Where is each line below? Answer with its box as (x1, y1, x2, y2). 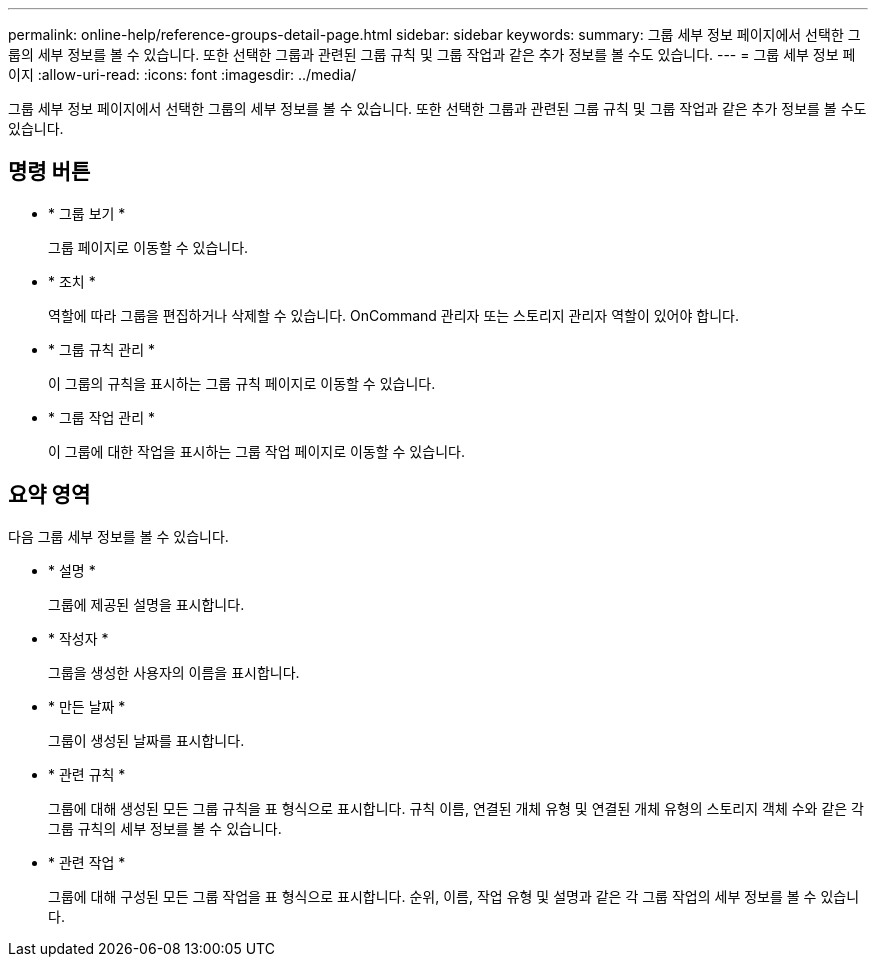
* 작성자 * (48, 629, 109, 647)
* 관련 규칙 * (48, 765, 126, 783)
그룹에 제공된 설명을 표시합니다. (48, 595, 245, 613)
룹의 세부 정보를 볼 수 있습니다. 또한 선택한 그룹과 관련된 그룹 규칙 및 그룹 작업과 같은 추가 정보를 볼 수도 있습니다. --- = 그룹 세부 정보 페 (8, 46, 856, 63)
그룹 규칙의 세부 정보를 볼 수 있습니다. (48, 819, 282, 837)
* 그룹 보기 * (48, 204, 126, 222)
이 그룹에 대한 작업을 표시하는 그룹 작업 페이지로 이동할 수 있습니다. (48, 442, 465, 460)
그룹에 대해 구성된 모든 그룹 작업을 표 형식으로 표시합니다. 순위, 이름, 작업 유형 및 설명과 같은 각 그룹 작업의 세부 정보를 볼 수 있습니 (48, 887, 860, 905)
